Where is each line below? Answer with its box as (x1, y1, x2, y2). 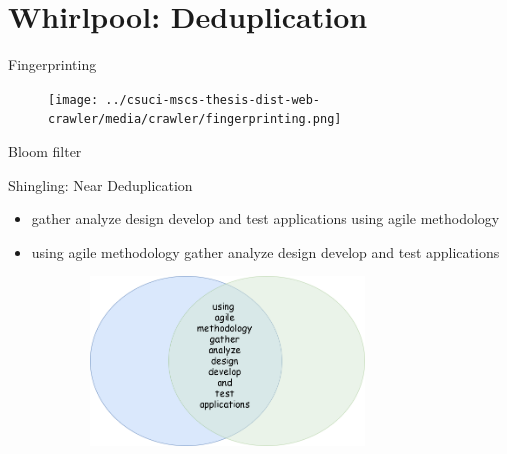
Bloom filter (8, 141, 82, 162)
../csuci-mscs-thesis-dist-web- (105, 92, 321, 107)
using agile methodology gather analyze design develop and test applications (31, 241, 500, 262)
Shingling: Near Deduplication (8, 174, 193, 195)
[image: (48, 92, 99, 107)
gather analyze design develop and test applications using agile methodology (31, 208, 500, 229)
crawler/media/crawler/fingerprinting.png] (48, 112, 342, 127)
